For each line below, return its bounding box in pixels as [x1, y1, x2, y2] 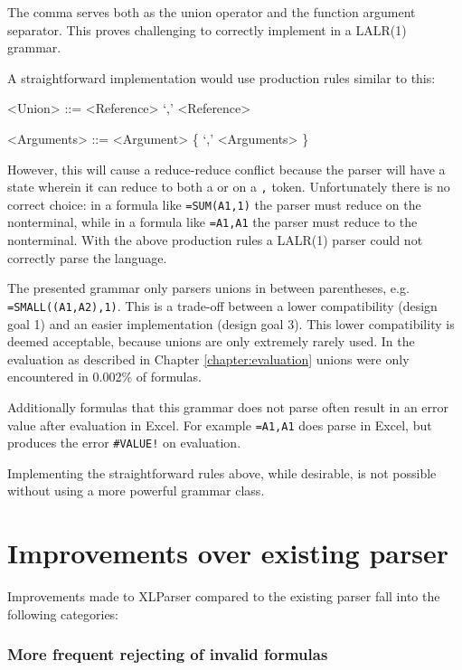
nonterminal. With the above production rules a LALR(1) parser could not [7, 231, 423, 250]
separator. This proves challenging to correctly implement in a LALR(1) [7, 20, 407, 39]
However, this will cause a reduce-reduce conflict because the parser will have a [7, 159, 446, 178]
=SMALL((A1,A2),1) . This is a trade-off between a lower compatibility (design [7, 296, 438, 315]
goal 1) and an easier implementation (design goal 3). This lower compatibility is [7, 314, 455, 333]
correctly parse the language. [7, 248, 167, 267]
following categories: [7, 604, 119, 623]
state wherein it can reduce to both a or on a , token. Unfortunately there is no [7, 177, 450, 196]
